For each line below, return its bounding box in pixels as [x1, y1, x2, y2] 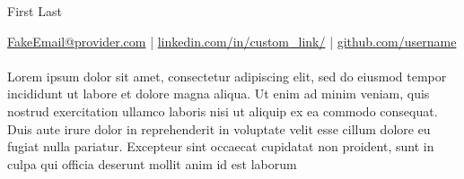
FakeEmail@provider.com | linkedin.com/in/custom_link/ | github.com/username [7, 31, 457, 50]
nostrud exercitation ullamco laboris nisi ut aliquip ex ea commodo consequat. [7, 101, 438, 120]
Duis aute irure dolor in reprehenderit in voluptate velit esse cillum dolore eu [7, 119, 431, 138]
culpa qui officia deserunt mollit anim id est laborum [7, 154, 297, 173]
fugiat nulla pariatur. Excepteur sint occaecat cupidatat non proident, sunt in [7, 137, 434, 156]
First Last [7, 2, 62, 20]
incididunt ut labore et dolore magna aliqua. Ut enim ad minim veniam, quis [7, 84, 430, 103]
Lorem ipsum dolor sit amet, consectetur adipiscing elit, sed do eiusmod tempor [7, 66, 447, 85]
